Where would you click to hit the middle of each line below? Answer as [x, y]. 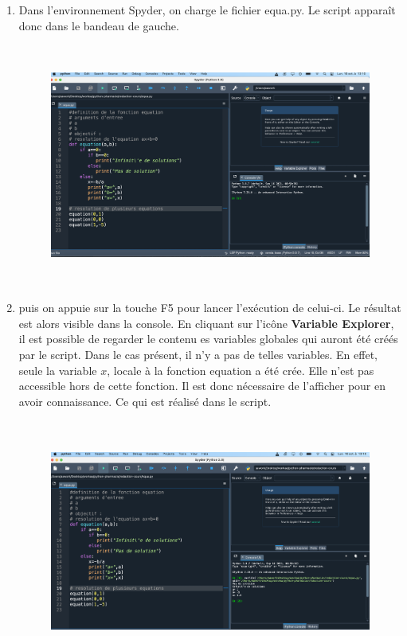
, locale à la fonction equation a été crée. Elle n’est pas [241, 370]
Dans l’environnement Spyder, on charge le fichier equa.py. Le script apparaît [207, 10]
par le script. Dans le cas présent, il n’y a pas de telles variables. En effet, [198, 354]
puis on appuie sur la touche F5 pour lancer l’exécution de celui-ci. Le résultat [210, 308]
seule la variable [58, 370]
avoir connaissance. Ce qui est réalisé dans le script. [145, 401]
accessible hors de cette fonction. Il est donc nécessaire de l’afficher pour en [202, 386]
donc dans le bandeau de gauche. [99, 25]
